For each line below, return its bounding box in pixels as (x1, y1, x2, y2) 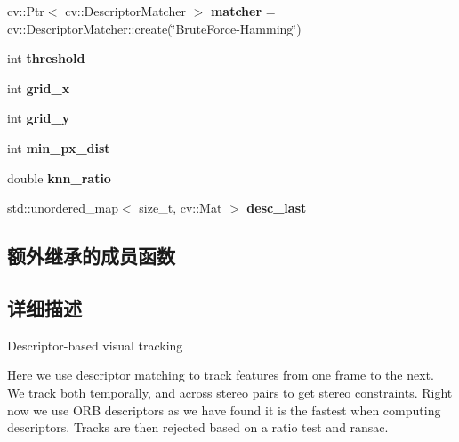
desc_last (246, 198, 307, 217)
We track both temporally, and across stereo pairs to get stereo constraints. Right (7, 382, 453, 401)
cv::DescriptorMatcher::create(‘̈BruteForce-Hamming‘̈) (7, 19, 302, 37)
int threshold (7, 49, 85, 68)
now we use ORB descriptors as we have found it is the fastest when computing (7, 400, 441, 419)
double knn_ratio (7, 168, 111, 187)
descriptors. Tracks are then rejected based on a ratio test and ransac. (7, 418, 389, 437)
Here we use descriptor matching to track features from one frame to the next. (7, 366, 434, 384)
